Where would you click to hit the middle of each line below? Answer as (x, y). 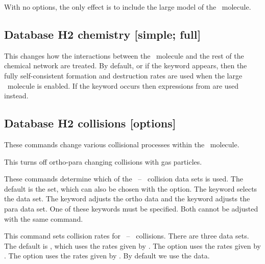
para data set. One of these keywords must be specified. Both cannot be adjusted (131, 208)
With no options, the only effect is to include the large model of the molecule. (128, 7)
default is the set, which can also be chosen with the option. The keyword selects (131, 188)
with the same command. (44, 218)
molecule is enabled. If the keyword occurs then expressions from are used (123, 85)
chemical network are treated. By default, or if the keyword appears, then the (126, 65)
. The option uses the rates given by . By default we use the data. (107, 256)
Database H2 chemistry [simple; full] (103, 34)
